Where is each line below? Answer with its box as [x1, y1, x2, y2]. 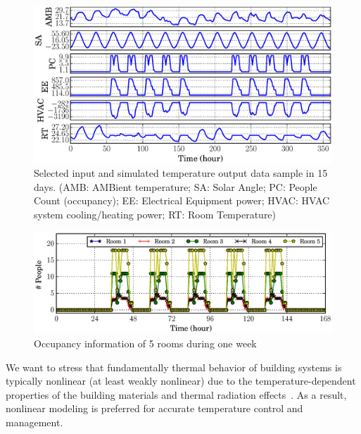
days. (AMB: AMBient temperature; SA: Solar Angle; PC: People [34, 179, 317, 194]
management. [6, 415, 63, 430]
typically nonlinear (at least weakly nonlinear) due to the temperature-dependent [6, 373, 356, 388]
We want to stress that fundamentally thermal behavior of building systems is [6, 359, 342, 374]
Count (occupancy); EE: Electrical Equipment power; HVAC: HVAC [34, 193, 330, 208]
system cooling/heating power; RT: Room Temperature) [34, 206, 277, 221]
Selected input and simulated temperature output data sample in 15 [34, 166, 328, 180]
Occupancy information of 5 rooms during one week [34, 336, 257, 351]
